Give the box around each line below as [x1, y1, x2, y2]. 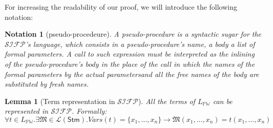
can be [213, 95, 233, 106]
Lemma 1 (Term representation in [5, 95, 115, 106]
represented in [5, 106, 49, 116]
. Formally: [71, 106, 107, 116]
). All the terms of [138, 95, 195, 106]
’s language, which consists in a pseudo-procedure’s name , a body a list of [25, 38, 255, 49]
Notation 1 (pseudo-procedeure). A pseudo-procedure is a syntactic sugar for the [5, 29, 262, 39]
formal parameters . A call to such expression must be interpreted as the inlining [5, 48, 255, 59]
